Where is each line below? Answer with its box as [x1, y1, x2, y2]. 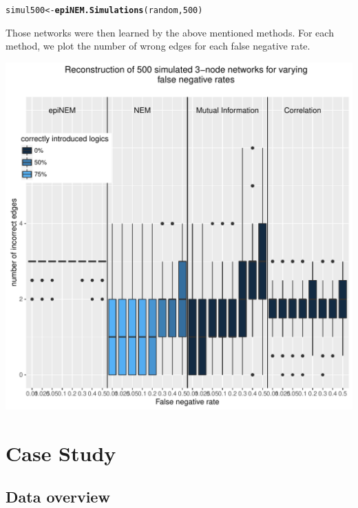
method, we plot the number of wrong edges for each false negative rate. [6, 39, 310, 53]
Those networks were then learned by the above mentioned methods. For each [6, 25, 334, 39]
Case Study [6, 438, 116, 467]
